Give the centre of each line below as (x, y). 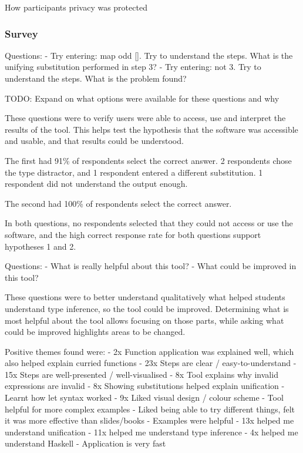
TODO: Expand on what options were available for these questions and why (142, 98)
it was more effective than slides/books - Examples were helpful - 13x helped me (149, 420)
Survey (21, 33)
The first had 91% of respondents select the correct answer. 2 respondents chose (148, 160)
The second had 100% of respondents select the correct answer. (118, 203)
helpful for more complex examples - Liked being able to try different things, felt (150, 409)
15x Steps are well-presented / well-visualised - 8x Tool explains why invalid (142, 374)
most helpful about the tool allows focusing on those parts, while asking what (144, 320)
